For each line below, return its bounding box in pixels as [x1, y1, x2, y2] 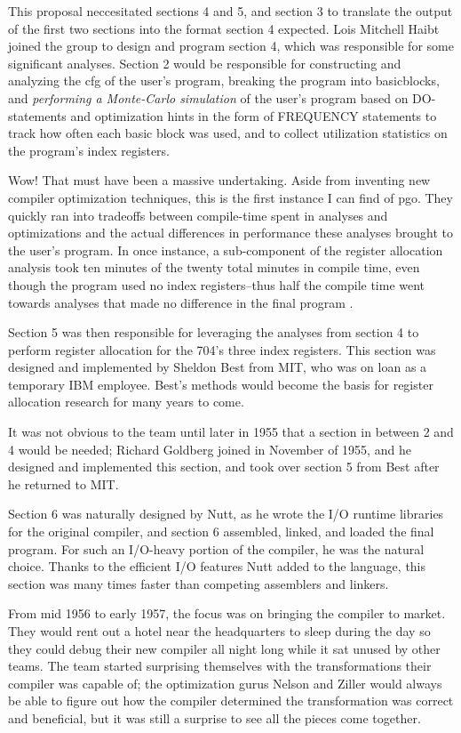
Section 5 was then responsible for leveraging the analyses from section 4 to [8, 323, 419, 342]
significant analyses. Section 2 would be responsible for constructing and [8, 53, 401, 72]
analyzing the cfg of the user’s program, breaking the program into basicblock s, [8, 71, 440, 90]
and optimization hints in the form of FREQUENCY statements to [70, 106, 437, 125]
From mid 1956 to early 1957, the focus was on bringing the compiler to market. [8, 604, 446, 623]
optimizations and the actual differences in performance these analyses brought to [8, 223, 454, 242]
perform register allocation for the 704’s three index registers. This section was [8, 340, 436, 358]
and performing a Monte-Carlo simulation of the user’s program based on [8, 88, 409, 107]
